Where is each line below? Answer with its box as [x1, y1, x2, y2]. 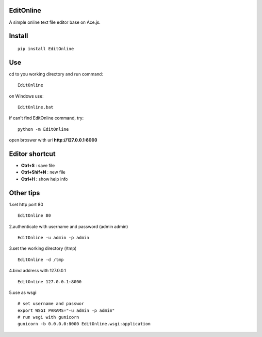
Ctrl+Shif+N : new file [21, 169, 65, 175]
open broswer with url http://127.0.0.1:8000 [9, 137, 98, 143]
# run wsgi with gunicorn [17, 315, 80, 320]
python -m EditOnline [17, 126, 69, 132]
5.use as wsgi [9, 290, 36, 295]
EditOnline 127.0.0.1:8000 [17, 279, 82, 284]
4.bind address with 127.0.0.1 [9, 268, 66, 274]
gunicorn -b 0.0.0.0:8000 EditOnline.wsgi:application [17, 321, 151, 327]
